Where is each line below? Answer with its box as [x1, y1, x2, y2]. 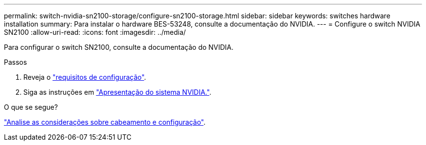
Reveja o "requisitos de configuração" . [23, 73, 146, 81]
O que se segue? [4, 103, 58, 111]
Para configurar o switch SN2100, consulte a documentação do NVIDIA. [4, 43, 234, 51]
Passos [4, 58, 27, 66]
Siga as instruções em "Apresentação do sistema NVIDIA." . [23, 88, 212, 96]
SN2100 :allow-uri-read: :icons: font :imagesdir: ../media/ [4, 28, 186, 36]
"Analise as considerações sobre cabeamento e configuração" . [4, 118, 206, 126]
